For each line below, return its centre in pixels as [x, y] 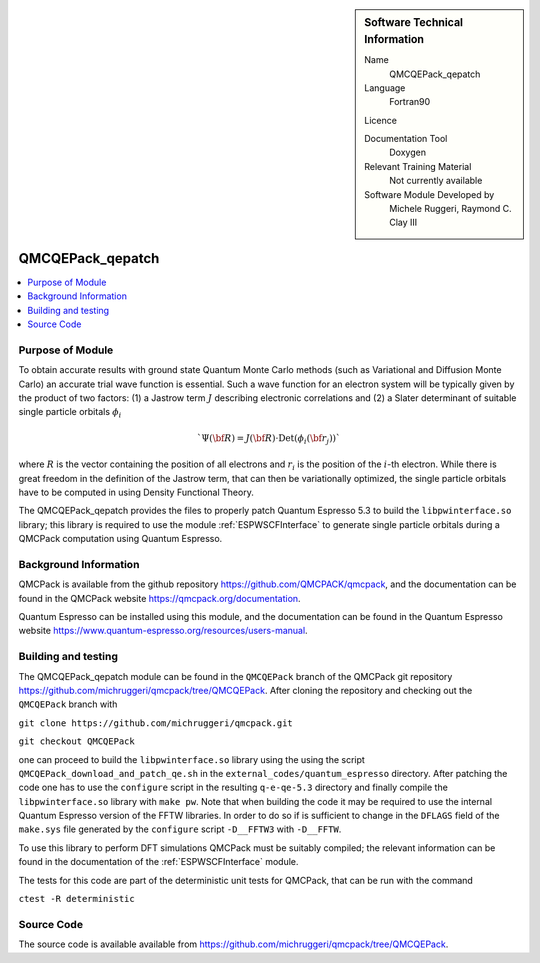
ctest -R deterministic [76, 899]
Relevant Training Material [418, 166]
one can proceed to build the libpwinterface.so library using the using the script [191, 759]
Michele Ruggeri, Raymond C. [450, 209]
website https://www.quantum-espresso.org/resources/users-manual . [163, 631]
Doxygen [408, 152]
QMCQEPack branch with [68, 704]
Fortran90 [410, 102]
